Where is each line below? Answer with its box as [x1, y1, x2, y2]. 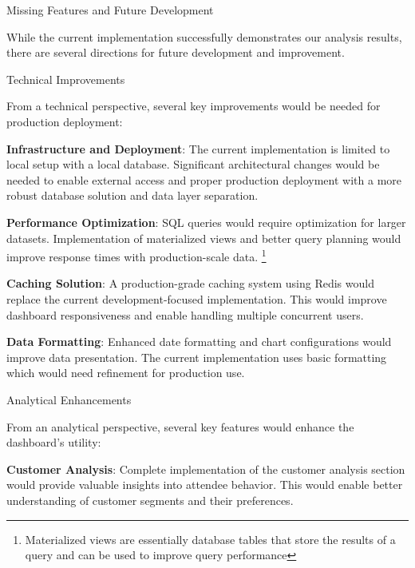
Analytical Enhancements [6, 391, 132, 407]
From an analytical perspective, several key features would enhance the [6, 418, 354, 435]
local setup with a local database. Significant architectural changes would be [6, 156, 380, 173]
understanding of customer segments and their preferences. [6, 491, 294, 508]
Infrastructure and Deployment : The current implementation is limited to [6, 140, 390, 157]
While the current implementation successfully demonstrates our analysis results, [6, 28, 402, 45]
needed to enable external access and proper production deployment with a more [6, 171, 402, 188]
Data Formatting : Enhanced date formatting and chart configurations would [6, 333, 392, 350]
